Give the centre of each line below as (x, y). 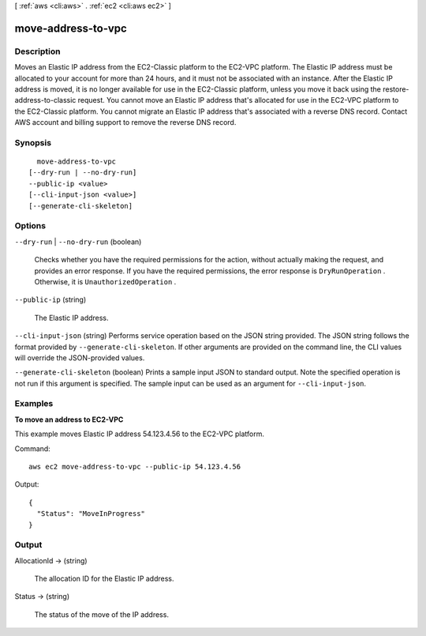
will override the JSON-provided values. (80, 358)
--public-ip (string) (50, 299)
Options (30, 226)
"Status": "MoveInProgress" (91, 514)
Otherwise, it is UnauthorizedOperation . (105, 281)
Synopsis (33, 142)
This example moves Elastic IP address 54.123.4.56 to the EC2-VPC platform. (139, 434)
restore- (396, 89)
